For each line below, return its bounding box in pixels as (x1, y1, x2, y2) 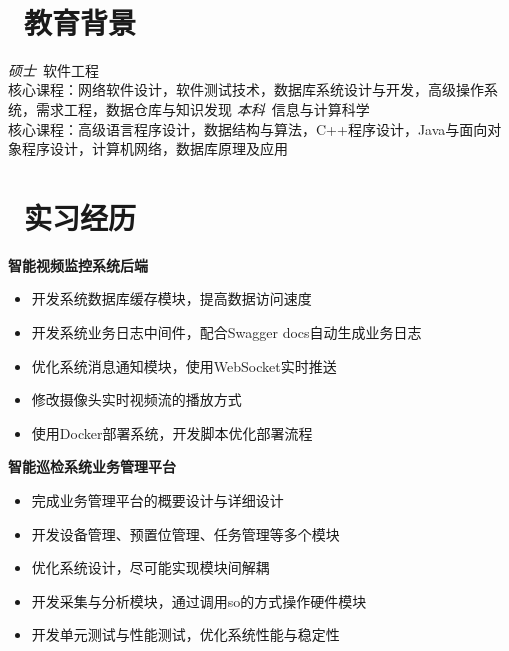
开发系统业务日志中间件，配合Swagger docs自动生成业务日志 (31, 322, 422, 342)
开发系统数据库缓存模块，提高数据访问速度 (31, 288, 312, 309)
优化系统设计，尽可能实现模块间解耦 (31, 557, 270, 578)
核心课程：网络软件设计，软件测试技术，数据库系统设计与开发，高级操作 (8, 79, 484, 100)
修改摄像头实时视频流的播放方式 (31, 389, 242, 410)
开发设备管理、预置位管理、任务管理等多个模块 (31, 523, 340, 544)
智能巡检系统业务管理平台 (8, 456, 176, 477)
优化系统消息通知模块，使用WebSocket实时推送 (31, 355, 337, 376)
